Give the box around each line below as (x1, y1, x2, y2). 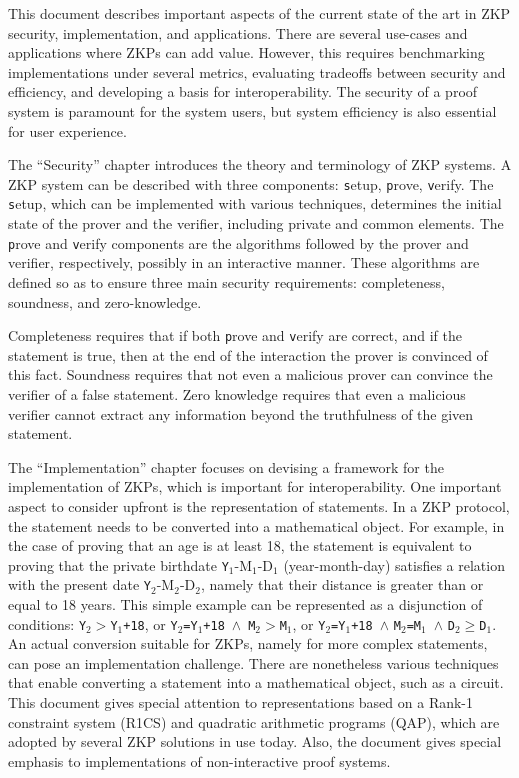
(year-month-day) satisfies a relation (283, 554, 505, 575)
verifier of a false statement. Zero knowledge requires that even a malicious (8, 383, 466, 404)
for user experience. (8, 120, 127, 141)
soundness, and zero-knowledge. (8, 291, 202, 312)
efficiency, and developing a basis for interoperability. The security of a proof (8, 81, 478, 102)
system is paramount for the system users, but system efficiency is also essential (8, 100, 497, 121)
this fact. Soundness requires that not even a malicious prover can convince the (8, 364, 493, 385)
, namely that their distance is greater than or (200, 574, 484, 595)
